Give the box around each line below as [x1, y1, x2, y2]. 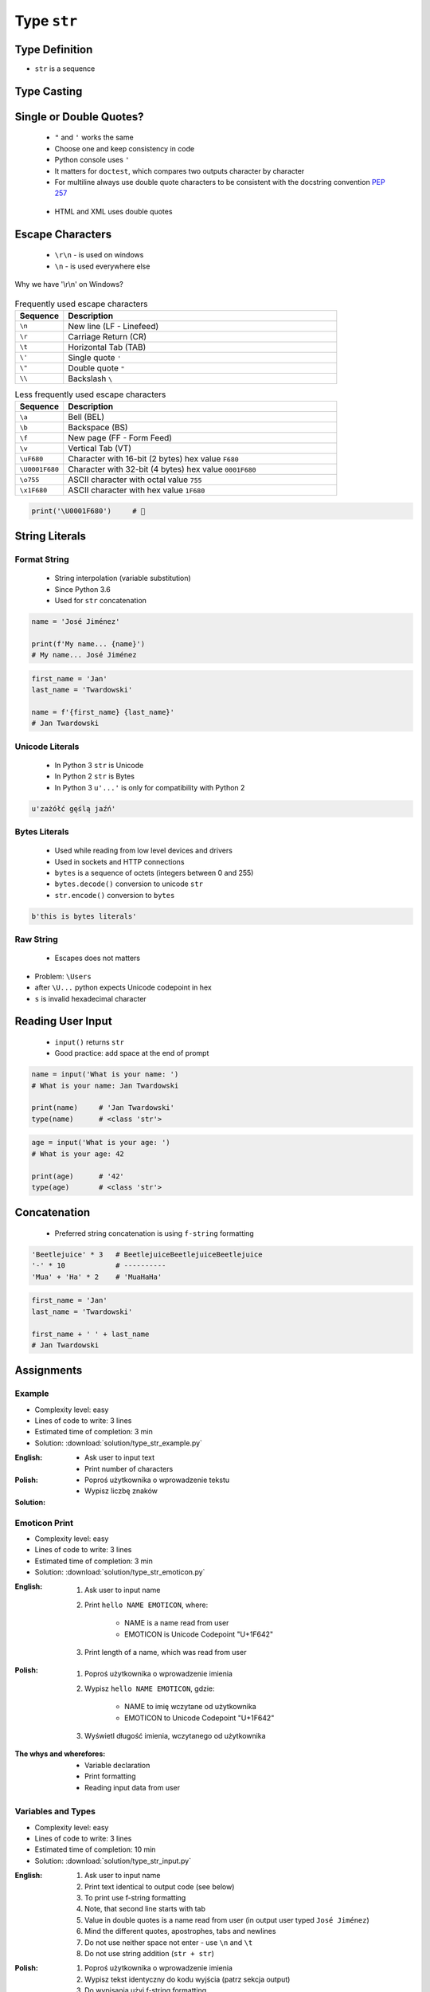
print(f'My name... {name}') [31, 639, 146, 649]
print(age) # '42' [31, 1171, 125, 1181]
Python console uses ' [54, 155, 131, 165]
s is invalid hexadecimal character [34, 994, 147, 1003]
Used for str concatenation [54, 596, 147, 606]
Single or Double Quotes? [14, 110, 144, 124]
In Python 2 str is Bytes [54, 771, 135, 781]
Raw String [14, 934, 59, 945]
